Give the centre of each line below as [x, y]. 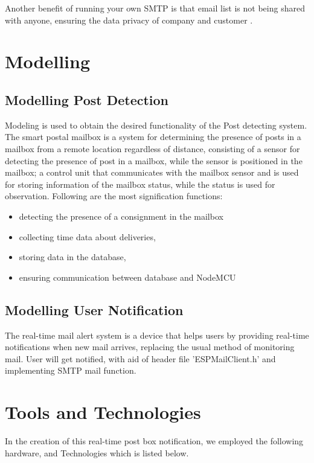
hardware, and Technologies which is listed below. [97, 452]
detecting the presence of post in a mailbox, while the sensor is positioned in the [154, 160]
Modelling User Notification [94, 309]
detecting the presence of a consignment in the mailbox [121, 216]
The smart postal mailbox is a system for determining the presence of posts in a [153, 137]
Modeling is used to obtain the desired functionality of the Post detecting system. [156, 125]
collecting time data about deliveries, [87, 236]
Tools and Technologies [103, 412]
